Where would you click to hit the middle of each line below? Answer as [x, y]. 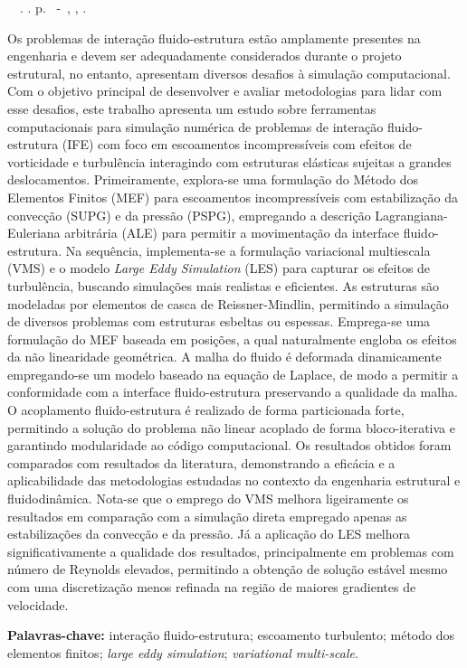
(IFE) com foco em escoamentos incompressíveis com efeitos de [237, 144]
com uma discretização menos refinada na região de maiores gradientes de [212, 587]
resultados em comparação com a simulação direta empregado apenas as [207, 516]
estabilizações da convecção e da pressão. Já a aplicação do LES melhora [209, 534]
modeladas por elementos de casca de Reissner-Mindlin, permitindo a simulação [228, 303]
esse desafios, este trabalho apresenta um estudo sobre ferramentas [192, 108]
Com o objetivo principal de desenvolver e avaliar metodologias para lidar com [225, 91]
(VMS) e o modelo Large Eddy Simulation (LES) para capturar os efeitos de [219, 268]
